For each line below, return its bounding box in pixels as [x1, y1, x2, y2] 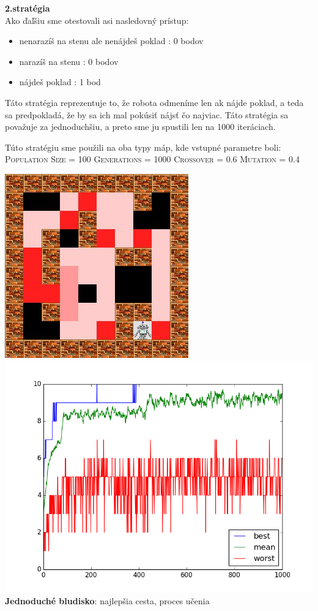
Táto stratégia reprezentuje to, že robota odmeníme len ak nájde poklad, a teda [5, 96, 304, 108]
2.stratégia [5, 2, 50, 14]
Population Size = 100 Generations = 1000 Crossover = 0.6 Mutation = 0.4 [5, 153, 300, 165]
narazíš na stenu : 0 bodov [19, 55, 119, 67]
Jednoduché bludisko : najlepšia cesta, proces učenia [5, 594, 210, 607]
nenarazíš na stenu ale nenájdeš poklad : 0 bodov [19, 34, 204, 47]
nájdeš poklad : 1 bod [19, 75, 101, 88]
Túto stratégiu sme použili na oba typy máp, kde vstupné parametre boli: [5, 140, 281, 153]
